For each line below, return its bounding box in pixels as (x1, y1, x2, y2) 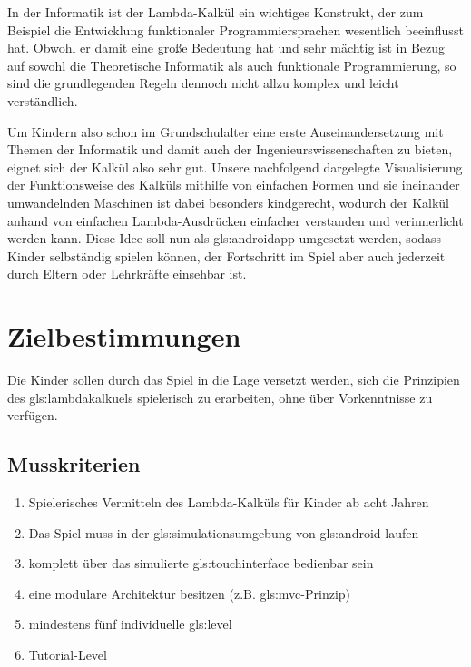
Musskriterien (7, 450, 141, 478)
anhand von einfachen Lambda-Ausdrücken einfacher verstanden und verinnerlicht (7, 211, 464, 230)
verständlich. (7, 91, 78, 110)
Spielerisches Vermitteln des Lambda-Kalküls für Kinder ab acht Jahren (28, 493, 429, 512)
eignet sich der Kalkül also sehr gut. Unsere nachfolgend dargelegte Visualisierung (7, 157, 463, 176)
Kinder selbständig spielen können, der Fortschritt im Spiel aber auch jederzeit (7, 246, 446, 265)
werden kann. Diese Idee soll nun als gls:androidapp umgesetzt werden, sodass (7, 229, 442, 248)
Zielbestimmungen (7, 318, 241, 355)
